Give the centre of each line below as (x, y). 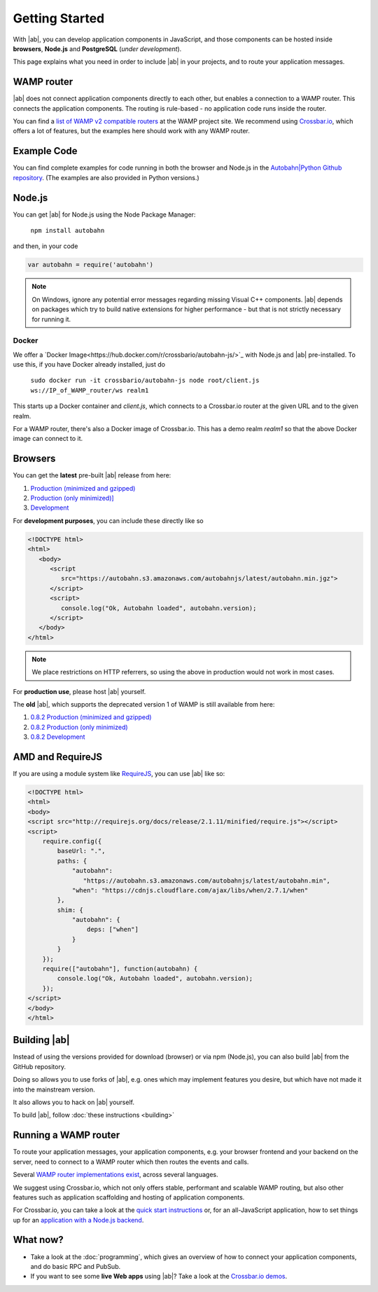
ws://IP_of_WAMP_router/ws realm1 (90, 390)
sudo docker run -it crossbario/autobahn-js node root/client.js (145, 381)
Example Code (45, 151)
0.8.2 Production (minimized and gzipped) (91, 717)
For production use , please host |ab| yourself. (79, 691)
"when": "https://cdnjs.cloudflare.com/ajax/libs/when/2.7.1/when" (190, 890)
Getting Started (59, 18)
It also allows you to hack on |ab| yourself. (73, 1102)
